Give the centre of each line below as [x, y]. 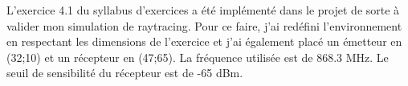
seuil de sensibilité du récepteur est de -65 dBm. [125, 73]
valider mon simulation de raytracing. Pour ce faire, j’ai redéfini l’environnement [204, 25]
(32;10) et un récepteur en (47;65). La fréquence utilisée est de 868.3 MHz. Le [198, 57]
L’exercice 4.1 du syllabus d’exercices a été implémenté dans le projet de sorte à [203, 10]
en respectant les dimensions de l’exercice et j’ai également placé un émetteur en [204, 41]
